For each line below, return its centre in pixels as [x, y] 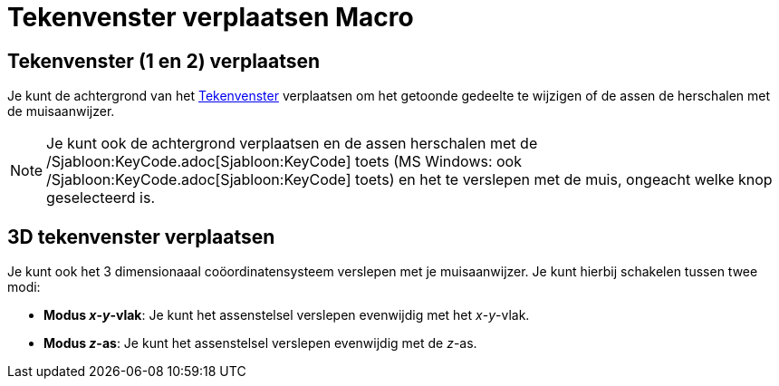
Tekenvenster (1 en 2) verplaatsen [164, 61]
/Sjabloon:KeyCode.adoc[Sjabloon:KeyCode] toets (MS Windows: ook [284, 162]
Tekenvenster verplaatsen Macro [211, 17]
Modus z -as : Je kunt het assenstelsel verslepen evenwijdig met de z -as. [260, 343]
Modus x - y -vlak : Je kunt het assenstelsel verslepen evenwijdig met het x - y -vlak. [287, 315]
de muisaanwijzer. [61, 111]
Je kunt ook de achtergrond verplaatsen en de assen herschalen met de [292, 144]
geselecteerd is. [101, 198]
